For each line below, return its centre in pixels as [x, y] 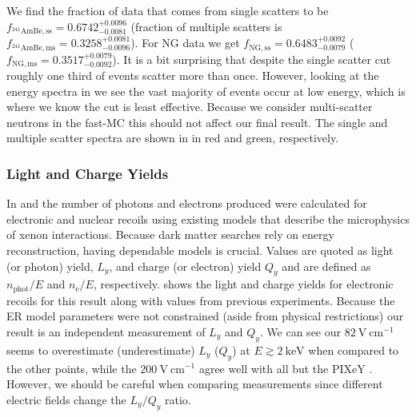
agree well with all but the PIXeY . [286, 368]
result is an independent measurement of [106, 331]
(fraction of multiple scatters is [206, 26]
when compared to [354, 349]
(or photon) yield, [50, 266]
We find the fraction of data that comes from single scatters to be [168, 10]
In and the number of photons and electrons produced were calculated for [187, 203]
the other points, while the [72, 368]
